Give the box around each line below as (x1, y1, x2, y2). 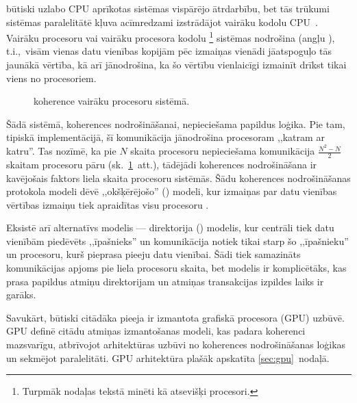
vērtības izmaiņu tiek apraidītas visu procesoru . (6, 197, 209, 211)
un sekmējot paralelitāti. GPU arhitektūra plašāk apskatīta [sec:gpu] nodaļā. (6, 350, 330, 365)
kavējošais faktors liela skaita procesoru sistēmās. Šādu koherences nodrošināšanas (6, 170, 351, 185)
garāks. (6, 287, 36, 302)
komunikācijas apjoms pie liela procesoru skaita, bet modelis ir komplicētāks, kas (6, 261, 347, 275)
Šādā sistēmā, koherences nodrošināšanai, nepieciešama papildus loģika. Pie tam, (6, 116, 345, 131)
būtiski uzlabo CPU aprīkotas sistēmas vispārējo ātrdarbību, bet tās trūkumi (6, 1, 330, 15)
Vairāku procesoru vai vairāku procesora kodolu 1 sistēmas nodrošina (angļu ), (6, 29, 335, 44)
